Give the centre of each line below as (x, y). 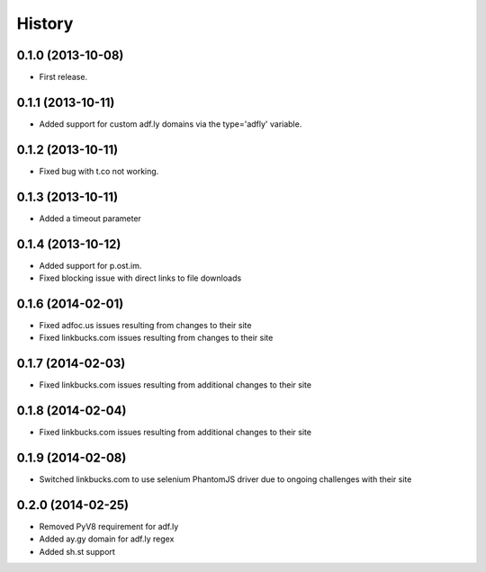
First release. (63, 77)
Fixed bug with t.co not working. (99, 171)
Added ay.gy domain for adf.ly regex (107, 539)
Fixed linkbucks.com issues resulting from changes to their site (156, 338)
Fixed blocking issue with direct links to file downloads (140, 278)
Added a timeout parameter (90, 218)
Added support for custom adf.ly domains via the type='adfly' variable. (171, 124)
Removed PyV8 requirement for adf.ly (109, 527)
